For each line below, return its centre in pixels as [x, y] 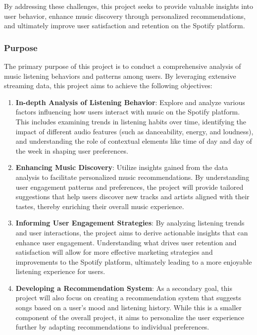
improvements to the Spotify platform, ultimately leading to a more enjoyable [134, 261]
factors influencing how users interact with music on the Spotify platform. [128, 112]
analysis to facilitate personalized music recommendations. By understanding [132, 177]
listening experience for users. [60, 271]
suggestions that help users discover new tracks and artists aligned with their [132, 196]
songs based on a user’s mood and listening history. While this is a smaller [129, 307]
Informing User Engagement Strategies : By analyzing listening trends [130, 223]
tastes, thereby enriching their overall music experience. [100, 206]
